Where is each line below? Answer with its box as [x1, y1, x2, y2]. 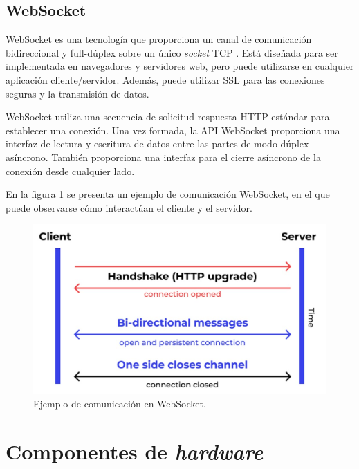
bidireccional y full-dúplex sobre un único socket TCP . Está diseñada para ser [6, 45, 338, 59]
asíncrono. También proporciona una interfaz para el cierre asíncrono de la [6, 149, 321, 164]
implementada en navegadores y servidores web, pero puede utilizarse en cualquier [6, 59, 354, 73]
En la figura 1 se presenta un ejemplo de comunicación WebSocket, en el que [6, 187, 330, 201]
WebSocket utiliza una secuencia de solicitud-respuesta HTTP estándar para [6, 109, 330, 124]
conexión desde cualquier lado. [6, 163, 135, 178]
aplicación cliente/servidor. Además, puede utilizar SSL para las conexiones [6, 72, 325, 86]
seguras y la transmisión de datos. [6, 86, 149, 100]
